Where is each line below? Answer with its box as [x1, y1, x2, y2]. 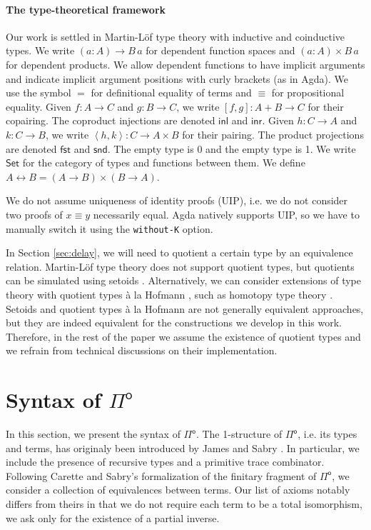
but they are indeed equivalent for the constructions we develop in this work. [6, 315, 342, 330]
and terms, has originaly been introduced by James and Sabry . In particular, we [6, 440, 360, 455]
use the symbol [6, 85, 71, 100]
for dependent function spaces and [146, 43, 295, 58]
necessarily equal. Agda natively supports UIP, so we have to [93, 206, 360, 221]
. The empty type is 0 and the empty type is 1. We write [107, 141, 356, 156]
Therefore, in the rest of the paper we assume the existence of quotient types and [6, 329, 361, 344]
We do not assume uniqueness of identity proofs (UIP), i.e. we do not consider [6, 193, 348, 208]
